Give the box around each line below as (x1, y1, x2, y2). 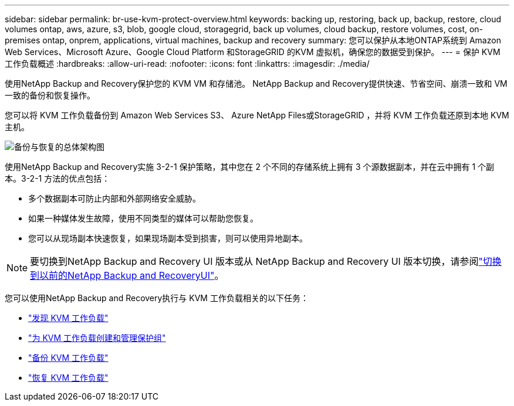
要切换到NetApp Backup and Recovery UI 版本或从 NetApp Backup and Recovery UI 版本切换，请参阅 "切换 (30, 255, 502, 267)
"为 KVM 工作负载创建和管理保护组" (28, 333, 166, 343)
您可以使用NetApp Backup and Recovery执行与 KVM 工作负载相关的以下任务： (5, 293, 309, 303)
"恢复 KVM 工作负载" (28, 373, 109, 383)
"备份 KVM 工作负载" (28, 353, 109, 363)
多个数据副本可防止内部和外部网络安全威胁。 (28, 193, 201, 203)
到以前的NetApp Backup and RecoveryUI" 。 (30, 269, 224, 281)
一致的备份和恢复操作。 (5, 90, 95, 100)
